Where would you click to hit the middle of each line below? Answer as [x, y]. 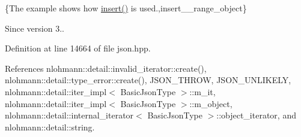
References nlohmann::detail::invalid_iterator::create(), [106, 68]
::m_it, [202, 91]
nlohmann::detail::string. [50, 127]
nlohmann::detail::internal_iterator [69, 115]
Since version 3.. [35, 28]
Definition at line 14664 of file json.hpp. [78, 48]
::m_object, [211, 103]
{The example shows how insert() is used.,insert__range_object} [126, 8]
